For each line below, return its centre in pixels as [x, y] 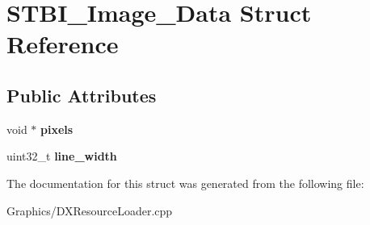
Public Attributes [82, 95]
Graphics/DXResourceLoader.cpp [90, 210]
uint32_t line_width [62, 156]
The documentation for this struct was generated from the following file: [185, 183]
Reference [63, 44]
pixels [57, 129]
